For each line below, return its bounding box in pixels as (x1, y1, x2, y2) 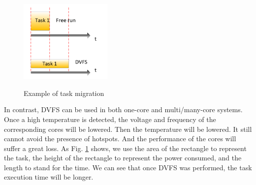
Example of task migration (24, 88, 104, 98)
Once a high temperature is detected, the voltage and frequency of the (4, 114, 216, 124)
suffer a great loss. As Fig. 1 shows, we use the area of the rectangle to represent (4, 143, 247, 153)
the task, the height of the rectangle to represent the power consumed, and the (4, 153, 242, 163)
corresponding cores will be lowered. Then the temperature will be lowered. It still (4, 123, 252, 134)
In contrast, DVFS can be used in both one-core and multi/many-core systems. (4, 104, 243, 115)
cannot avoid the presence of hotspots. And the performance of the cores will (4, 133, 236, 144)
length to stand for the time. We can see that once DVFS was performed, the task (4, 162, 252, 172)
